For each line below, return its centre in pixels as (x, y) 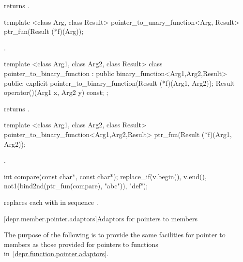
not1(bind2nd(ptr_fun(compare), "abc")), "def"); (76, 186)
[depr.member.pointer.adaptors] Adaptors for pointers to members (101, 218)
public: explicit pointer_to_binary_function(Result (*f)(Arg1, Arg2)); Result (119, 83)
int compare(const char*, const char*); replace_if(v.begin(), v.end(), (105, 176)
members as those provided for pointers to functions (81, 244)
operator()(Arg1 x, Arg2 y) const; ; (56, 92)
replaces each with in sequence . (51, 202)
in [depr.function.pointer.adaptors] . (56, 254)
